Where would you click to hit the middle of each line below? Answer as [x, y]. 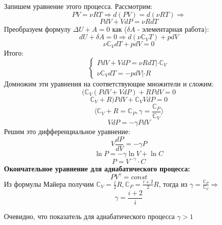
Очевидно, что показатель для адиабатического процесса [89, 216]
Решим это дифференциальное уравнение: [67, 131]
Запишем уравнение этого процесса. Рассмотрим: [78, 6]
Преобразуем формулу [37, 29]
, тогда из [173, 184]
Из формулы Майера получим [49, 184]
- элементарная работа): [173, 29]
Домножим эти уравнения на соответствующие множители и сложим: [109, 84]
